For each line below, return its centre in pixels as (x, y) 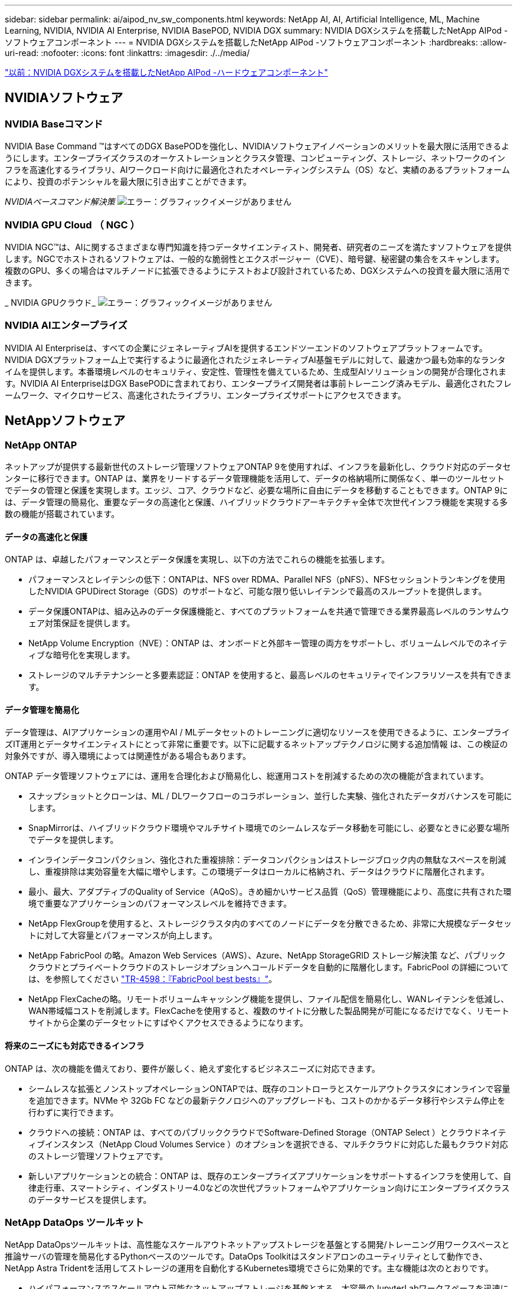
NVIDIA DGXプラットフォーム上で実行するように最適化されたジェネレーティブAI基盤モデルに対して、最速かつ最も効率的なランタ (255, 359)
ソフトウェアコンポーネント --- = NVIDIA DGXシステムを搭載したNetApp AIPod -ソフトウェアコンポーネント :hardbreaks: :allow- (256, 42)
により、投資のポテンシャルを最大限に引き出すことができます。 (128, 182)
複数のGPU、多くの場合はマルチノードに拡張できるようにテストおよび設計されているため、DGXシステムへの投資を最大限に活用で (258, 270)
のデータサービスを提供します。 (90, 1199)
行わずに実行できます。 (73, 1112)
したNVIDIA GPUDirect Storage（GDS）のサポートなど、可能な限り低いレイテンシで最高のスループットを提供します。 (258, 591)
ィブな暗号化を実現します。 (82, 655)
